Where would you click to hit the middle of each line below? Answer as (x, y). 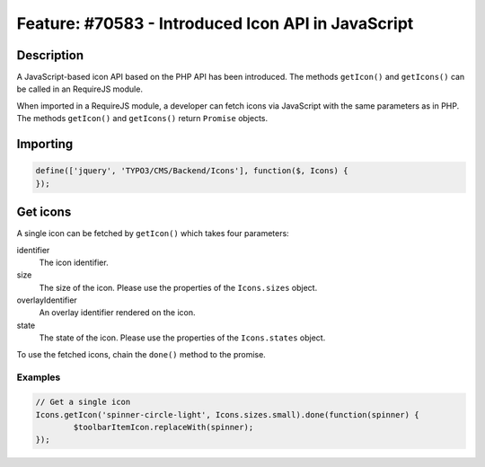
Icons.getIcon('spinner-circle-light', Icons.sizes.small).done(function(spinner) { (227, 414)
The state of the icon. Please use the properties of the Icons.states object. (182, 338)
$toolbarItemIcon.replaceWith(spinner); (163, 427)
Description (50, 55)
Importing (45, 144)
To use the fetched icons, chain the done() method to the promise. (141, 354)
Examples (39, 377)
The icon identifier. (74, 262)
